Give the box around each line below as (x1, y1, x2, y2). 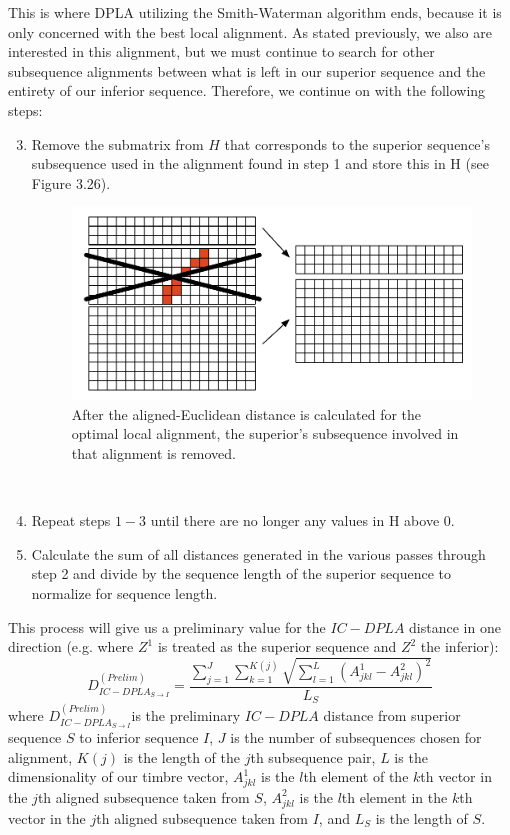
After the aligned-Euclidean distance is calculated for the (71, 403, 422, 424)
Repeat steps (31, 510, 111, 531)
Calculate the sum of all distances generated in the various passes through (31, 543, 486, 564)
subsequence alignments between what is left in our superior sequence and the (8, 60, 486, 81)
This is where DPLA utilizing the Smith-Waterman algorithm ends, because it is (8, 2, 502, 22)
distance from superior (323, 705, 461, 726)
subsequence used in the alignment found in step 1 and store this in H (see (31, 153, 489, 174)
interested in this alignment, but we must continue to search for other (8, 41, 435, 62)
